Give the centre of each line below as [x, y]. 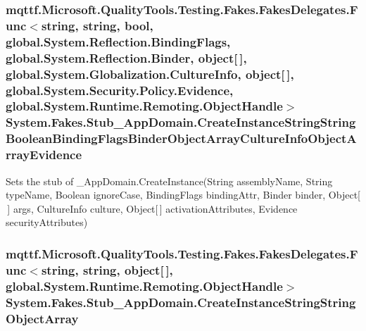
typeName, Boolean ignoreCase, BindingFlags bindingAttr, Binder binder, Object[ [183, 195]
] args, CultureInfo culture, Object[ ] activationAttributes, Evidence [152, 208]
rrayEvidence [44, 155]
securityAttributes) [47, 222]
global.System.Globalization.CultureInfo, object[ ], [150, 74]
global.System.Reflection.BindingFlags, [118, 41]
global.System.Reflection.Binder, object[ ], [126, 57]
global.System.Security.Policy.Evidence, [120, 90]
